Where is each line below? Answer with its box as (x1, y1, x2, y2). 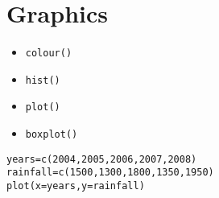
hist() (25, 74, 60, 86)
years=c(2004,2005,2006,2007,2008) (6, 153, 197, 165)
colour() (25, 47, 72, 60)
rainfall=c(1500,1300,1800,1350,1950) (6, 167, 214, 179)
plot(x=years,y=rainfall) (6, 180, 145, 192)
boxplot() (25, 129, 78, 141)
